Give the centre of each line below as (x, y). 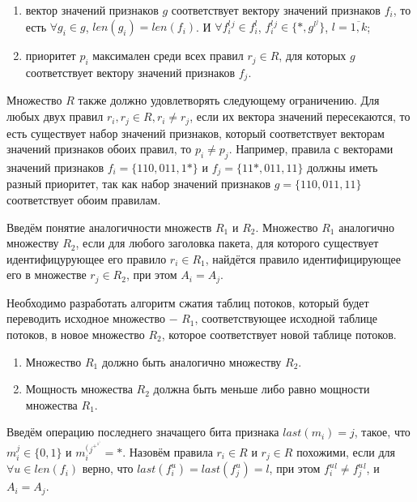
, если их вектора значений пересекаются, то (300, 116)
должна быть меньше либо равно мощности (262, 389)
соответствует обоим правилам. (84, 199)
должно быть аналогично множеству (191, 361)
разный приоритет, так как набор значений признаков (138, 184)
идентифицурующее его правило (87, 258)
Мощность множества (79, 389)
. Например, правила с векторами (311, 149)
